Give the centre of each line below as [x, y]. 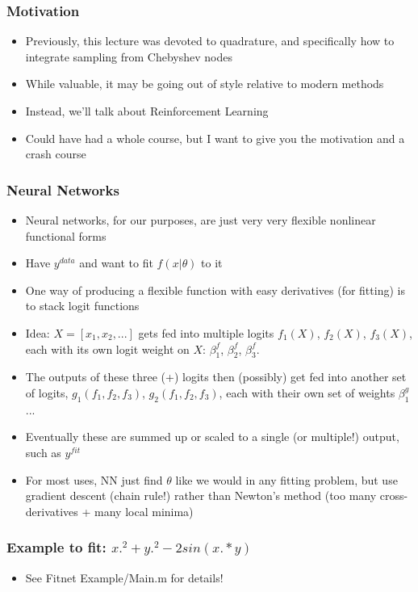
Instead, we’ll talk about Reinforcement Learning [147, 111]
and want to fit [116, 263]
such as [43, 452]
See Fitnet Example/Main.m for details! [124, 577]
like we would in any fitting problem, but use [286, 479]
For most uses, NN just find [94, 479]
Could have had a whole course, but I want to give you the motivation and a [215, 138]
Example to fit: [56, 547]
